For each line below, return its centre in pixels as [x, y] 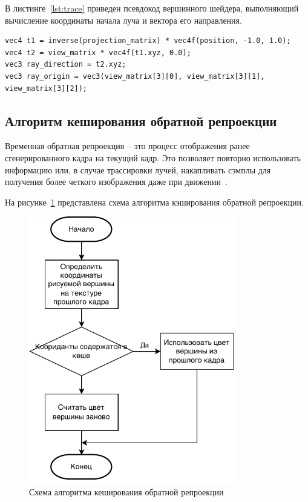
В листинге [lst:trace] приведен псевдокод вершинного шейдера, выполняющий [152, 8]
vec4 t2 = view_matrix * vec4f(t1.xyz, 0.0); [98, 52]
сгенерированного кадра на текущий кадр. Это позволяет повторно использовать [153, 157]
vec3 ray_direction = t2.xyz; [66, 65]
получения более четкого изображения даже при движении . [116, 182]
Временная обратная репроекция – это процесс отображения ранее [127, 146]
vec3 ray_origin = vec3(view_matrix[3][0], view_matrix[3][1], [135, 76]
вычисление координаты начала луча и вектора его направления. [123, 20]
